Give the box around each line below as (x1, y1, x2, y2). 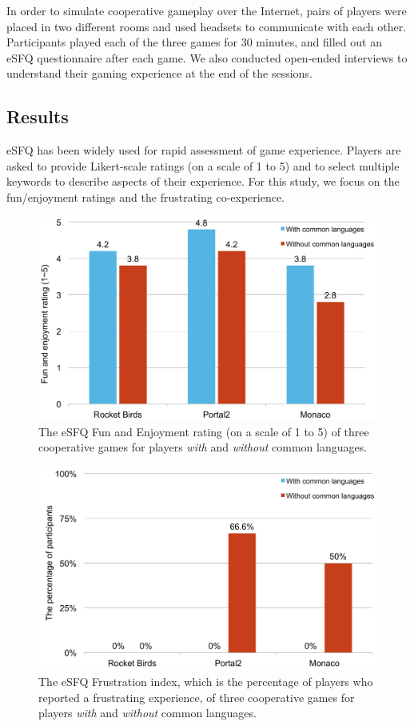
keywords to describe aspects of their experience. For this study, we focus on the (6, 173, 400, 190)
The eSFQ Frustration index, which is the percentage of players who (38, 673, 373, 690)
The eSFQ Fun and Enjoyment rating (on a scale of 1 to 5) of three (38, 423, 369, 439)
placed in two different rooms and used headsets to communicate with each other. (6, 18, 407, 34)
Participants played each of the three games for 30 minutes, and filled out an (6, 34, 382, 50)
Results (6, 104, 69, 129)
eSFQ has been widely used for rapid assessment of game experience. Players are (6, 142, 401, 158)
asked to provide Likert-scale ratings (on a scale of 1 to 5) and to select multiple (6, 157, 400, 174)
